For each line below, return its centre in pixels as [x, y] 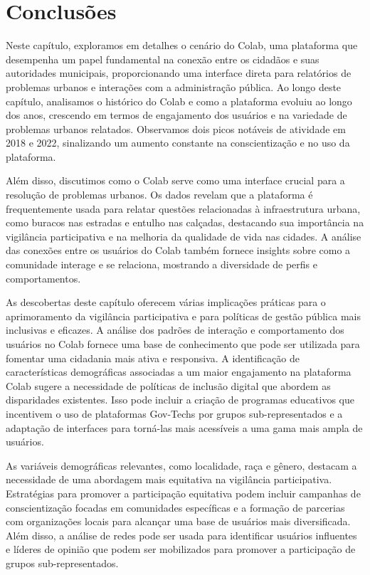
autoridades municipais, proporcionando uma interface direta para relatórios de [179, 73]
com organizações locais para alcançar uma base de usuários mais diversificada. [178, 521]
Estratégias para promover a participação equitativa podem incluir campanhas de [183, 493]
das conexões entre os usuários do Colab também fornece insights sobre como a [178, 250]
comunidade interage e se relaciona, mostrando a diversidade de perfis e [162, 264]
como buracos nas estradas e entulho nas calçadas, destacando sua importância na [185, 222]
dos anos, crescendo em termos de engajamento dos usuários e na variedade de [176, 115]
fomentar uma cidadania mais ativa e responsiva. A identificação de [153, 358]
